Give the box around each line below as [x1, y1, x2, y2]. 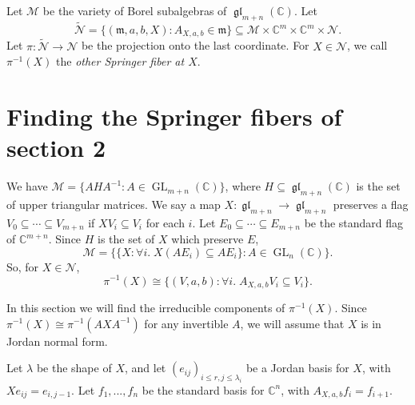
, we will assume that [240, 315, 345, 331]
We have [6, 178, 48, 194]
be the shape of [36, 359, 112, 376]
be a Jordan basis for [245, 359, 349, 376]
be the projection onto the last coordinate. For [81, 37, 309, 54]
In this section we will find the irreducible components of [6, 299, 285, 315]
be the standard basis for [142, 381, 265, 398]
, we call [347, 37, 388, 54]
